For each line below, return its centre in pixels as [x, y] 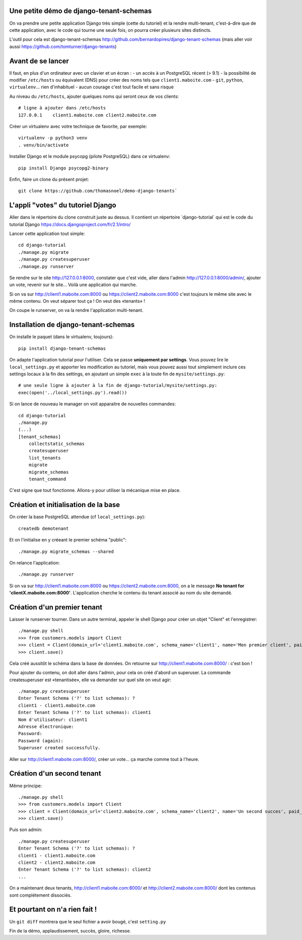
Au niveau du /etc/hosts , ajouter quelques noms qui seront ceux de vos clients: [94, 96]
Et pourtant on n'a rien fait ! [53, 909]
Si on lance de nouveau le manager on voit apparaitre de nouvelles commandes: [93, 404]
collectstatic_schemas [57, 444]
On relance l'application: [34, 563]
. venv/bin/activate [44, 145]
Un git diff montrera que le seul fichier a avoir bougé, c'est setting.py [88, 921]
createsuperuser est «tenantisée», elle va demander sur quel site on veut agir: [90, 680]
